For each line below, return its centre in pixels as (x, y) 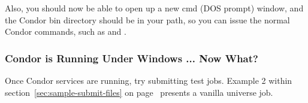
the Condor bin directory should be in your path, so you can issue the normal (147, 19)
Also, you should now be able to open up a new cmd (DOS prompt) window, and (154, 8)
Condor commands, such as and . (66, 31)
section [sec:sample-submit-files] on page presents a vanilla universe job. (139, 92)
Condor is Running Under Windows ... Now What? (132, 58)
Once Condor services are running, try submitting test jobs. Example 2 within (149, 80)
